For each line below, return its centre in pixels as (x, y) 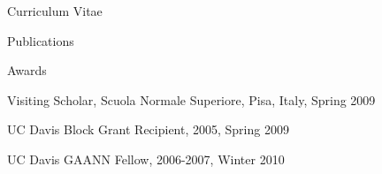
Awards (27, 70)
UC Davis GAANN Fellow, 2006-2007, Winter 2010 (146, 159)
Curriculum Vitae (55, 11)
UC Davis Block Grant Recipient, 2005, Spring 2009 (148, 129)
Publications (41, 40)
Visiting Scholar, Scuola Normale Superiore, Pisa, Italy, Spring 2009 (191, 99)
